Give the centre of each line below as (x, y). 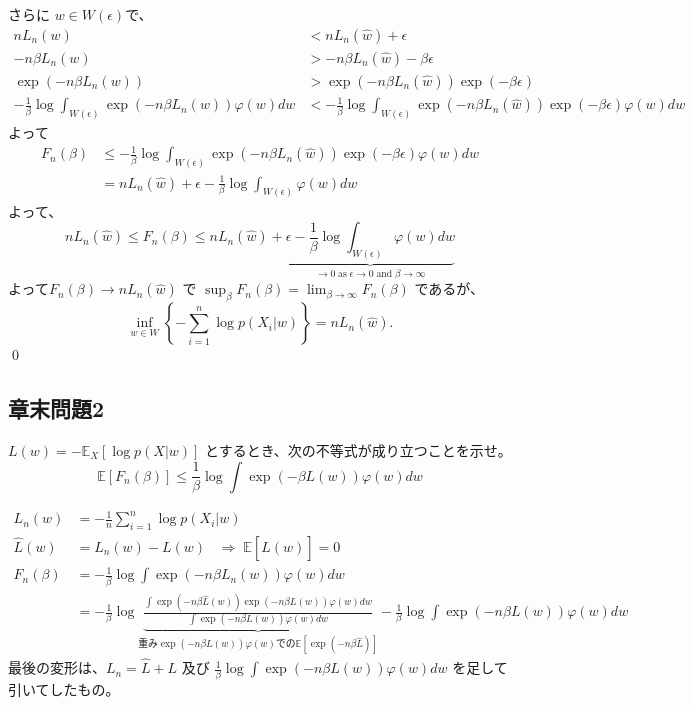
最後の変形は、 (57, 667)
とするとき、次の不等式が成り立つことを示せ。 (358, 449)
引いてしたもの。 (64, 689)
